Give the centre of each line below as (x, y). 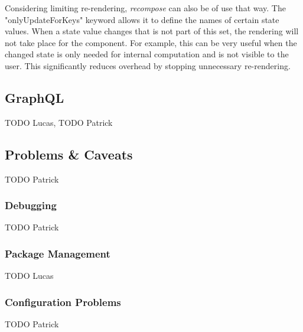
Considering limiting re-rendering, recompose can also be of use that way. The (145, 8)
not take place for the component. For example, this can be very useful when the (151, 42)
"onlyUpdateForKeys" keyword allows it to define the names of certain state (142, 19)
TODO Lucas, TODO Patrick (59, 122)
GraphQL (35, 97)
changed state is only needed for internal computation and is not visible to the (147, 54)
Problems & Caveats (69, 154)
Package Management (58, 253)
